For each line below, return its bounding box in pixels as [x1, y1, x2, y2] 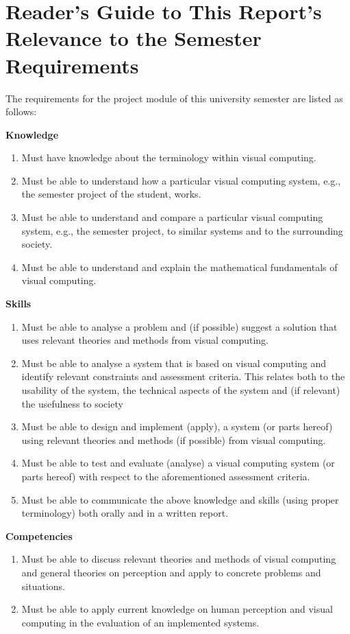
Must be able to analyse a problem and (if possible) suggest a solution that [21, 319, 338, 333]
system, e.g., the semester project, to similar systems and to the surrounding [21, 223, 343, 237]
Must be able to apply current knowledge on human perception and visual [21, 602, 333, 616]
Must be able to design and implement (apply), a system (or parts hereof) [21, 419, 333, 434]
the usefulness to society [21, 396, 123, 410]
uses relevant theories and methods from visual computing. [21, 333, 269, 347]
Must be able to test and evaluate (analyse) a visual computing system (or [21, 456, 335, 470]
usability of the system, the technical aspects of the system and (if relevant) [21, 383, 340, 397]
